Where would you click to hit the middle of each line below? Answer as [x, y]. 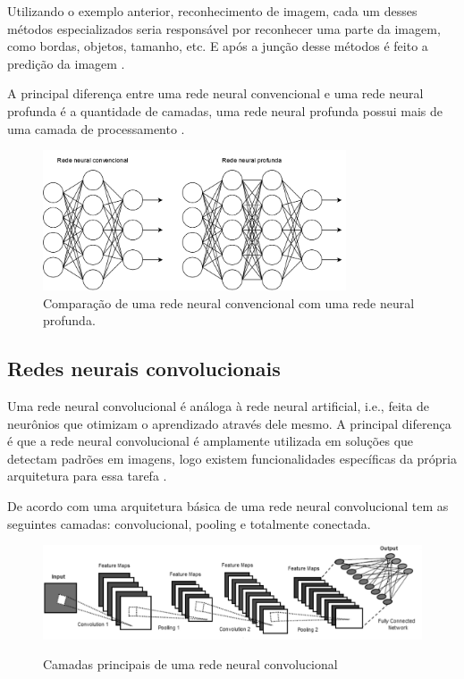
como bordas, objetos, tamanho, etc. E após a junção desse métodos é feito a [218, 46]
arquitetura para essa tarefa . [87, 476]
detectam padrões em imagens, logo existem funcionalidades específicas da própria [232, 458]
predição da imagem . [66, 63]
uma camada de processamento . [96, 128]
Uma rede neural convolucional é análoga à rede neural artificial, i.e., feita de [218, 406]
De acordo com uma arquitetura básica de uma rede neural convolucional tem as [228, 506]
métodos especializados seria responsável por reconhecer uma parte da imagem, [224, 28]
